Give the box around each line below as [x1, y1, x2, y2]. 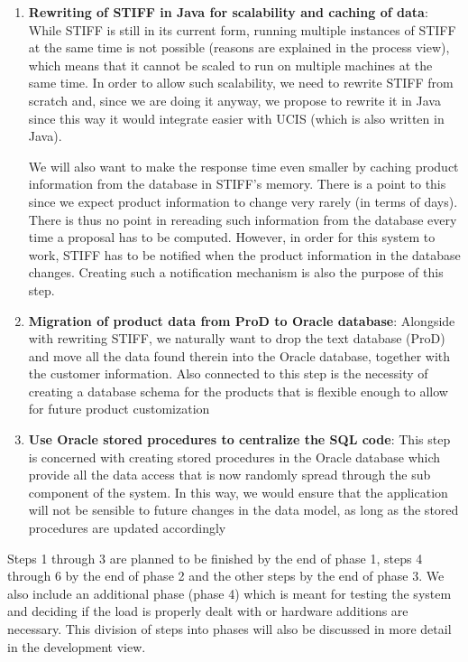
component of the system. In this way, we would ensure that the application [28, 482, 448, 501]
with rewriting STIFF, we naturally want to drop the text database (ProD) [28, 329, 445, 348]
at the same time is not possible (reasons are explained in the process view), [28, 38, 450, 57]
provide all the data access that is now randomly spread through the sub [28, 465, 431, 484]
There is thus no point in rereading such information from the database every [28, 210, 457, 228]
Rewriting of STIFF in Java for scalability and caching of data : [28, 3, 428, 21]
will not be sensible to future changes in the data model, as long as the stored [28, 500, 459, 519]
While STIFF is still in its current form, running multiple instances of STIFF [28, 20, 456, 39]
